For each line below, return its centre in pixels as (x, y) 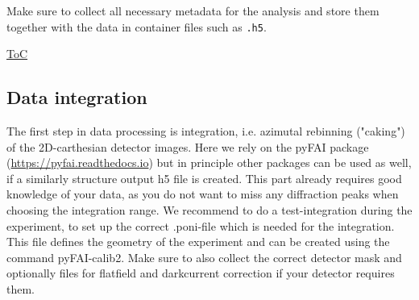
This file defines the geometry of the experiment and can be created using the (198, 242)
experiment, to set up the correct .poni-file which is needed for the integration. (201, 225)
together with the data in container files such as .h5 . (137, 26)
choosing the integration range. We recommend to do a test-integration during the (209, 210)
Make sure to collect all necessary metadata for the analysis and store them (193, 10)
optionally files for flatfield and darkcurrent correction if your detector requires (201, 273)
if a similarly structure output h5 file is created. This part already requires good (204, 178)
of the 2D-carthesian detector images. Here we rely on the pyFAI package (188, 146)
